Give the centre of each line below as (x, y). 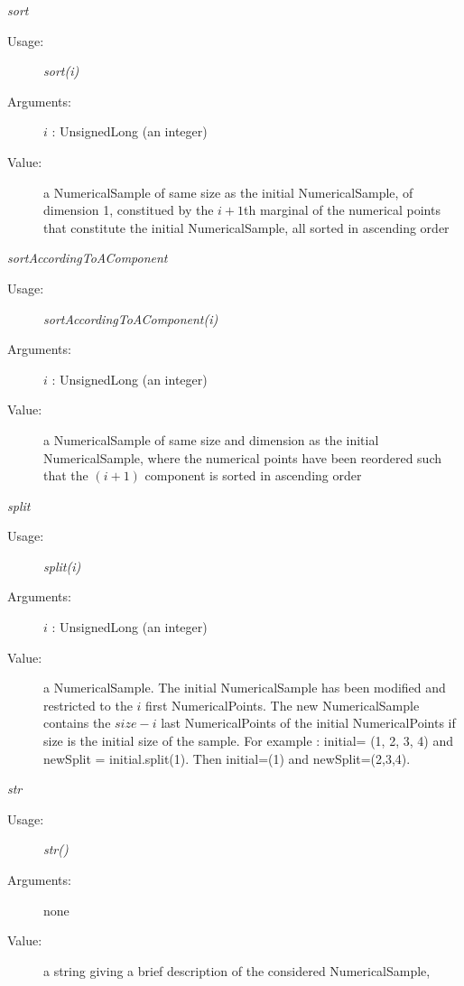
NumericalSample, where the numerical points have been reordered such (242, 457)
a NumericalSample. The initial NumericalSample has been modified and (245, 688)
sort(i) (61, 71)
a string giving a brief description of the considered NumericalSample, (237, 970)
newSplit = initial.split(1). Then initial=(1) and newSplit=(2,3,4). (227, 758)
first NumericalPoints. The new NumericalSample (283, 705)
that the (66, 475)
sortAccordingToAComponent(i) (131, 318)
